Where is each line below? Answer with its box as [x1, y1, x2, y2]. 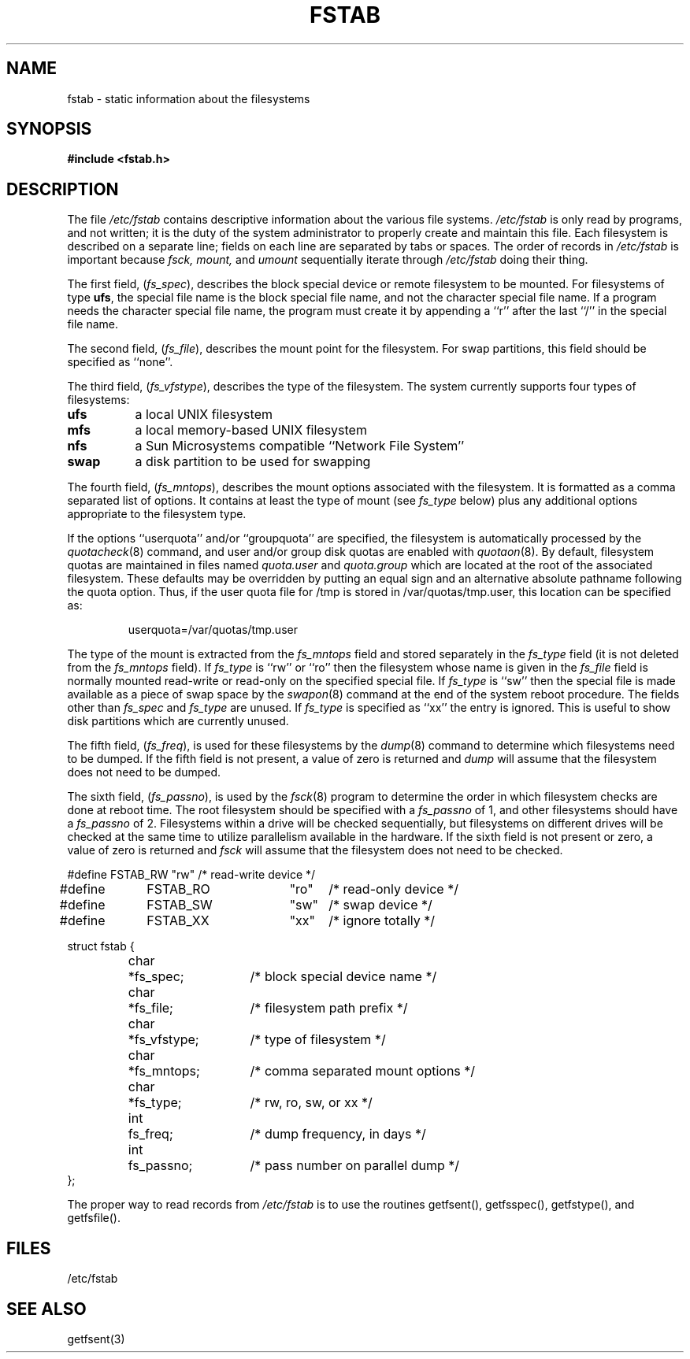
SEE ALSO [6, 1298, 87, 1319]
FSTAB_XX [147, 913, 210, 929]
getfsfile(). [67, 1211, 121, 1225]
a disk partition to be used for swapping [135, 454, 371, 470]
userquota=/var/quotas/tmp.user [128, 623, 298, 637]
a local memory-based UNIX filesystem [135, 422, 367, 439]
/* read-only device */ [328, 881, 458, 898]
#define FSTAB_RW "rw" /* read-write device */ [67, 868, 316, 882]
